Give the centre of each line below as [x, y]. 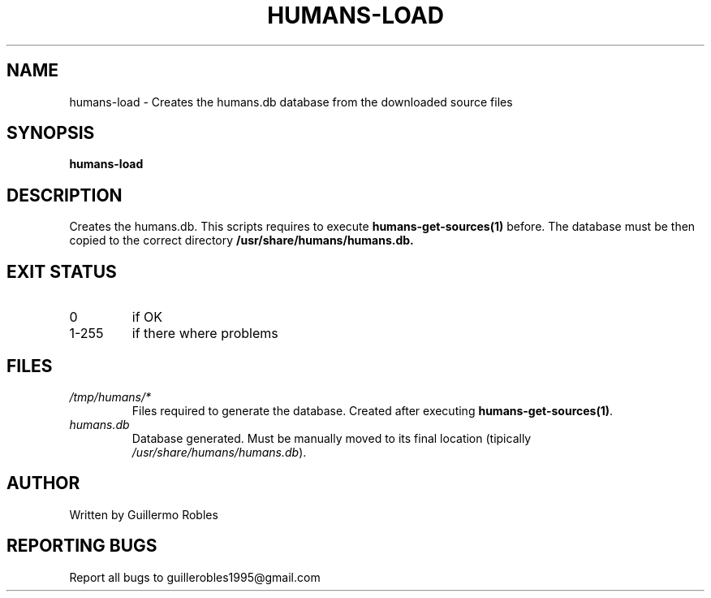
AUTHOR [43, 483]
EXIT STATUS [62, 271]
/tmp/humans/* [110, 396]
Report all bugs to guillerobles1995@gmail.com [195, 577]
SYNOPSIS [51, 133]
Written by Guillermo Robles [144, 514]
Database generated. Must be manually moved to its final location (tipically [332, 438]
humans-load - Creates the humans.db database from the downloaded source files [291, 102]
